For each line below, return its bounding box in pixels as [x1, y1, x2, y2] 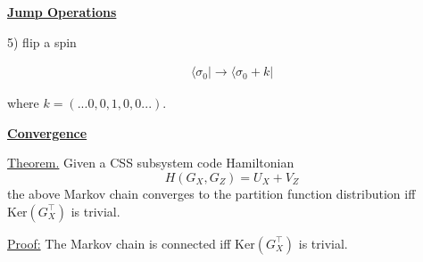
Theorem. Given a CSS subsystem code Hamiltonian [7, 153, 294, 172]
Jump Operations [7, 3, 117, 20]
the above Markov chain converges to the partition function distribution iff [7, 184, 416, 202]
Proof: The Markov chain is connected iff [7, 233, 231, 252]
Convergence [7, 123, 87, 142]
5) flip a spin [7, 32, 77, 51]
